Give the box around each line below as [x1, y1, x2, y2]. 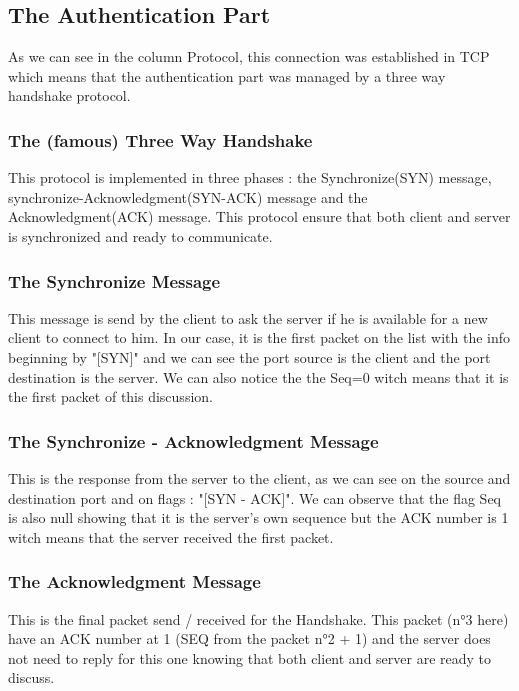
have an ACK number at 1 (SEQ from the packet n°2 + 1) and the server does [8, 628, 491, 649]
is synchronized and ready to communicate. [8, 225, 273, 246]
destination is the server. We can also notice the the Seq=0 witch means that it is [8, 366, 509, 387]
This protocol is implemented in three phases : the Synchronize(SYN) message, [8, 167, 492, 188]
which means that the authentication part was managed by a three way [8, 65, 446, 86]
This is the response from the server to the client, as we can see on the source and [8, 467, 511, 488]
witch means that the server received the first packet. [8, 526, 334, 547]
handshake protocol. [8, 85, 131, 106]
